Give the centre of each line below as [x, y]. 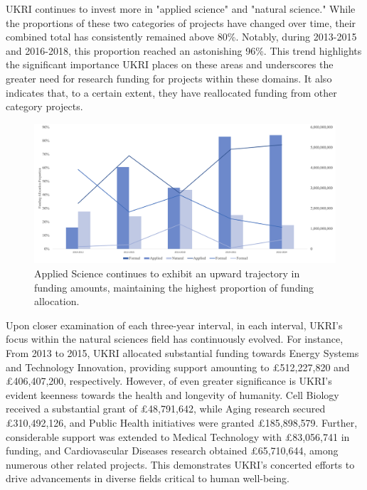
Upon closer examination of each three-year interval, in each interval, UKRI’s [174, 325]
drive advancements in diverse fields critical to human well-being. [148, 478]
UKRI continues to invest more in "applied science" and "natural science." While [181, 9]
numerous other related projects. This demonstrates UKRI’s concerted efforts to [180, 464]
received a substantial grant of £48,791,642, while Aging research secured [166, 409]
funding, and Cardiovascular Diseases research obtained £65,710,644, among [172, 451]
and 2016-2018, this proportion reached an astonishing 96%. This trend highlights [184, 50]
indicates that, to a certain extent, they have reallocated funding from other [171, 92]
